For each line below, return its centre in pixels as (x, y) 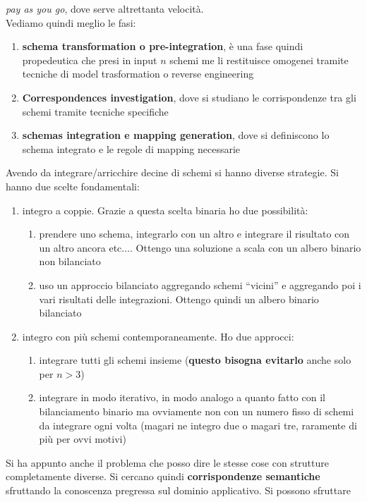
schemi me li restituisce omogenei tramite (259, 60)
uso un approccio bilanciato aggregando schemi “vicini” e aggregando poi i (200, 284)
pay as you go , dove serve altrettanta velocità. (105, 8)
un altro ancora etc (80, 247)
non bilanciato (70, 261)
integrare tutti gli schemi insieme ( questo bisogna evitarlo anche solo (195, 360)
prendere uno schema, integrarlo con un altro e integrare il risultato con (194, 234)
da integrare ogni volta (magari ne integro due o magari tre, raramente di (198, 425)
